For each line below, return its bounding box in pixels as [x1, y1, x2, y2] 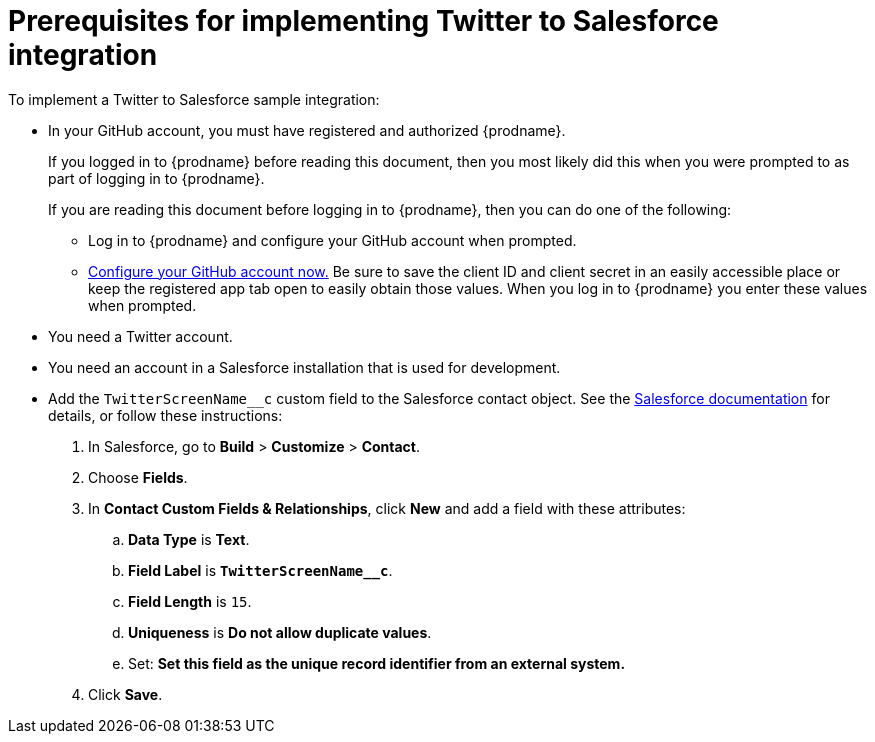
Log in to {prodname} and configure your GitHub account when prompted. [88, 231, 577, 249]
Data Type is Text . [128, 530, 250, 548]
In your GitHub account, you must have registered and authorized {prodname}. [48, 121, 566, 139]
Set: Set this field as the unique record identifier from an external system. [128, 654, 626, 672]
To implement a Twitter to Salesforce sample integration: [8, 90, 380, 108]
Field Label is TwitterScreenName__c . [128, 561, 393, 579]
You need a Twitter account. [48, 327, 233, 345]
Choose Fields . [88, 468, 188, 486]
